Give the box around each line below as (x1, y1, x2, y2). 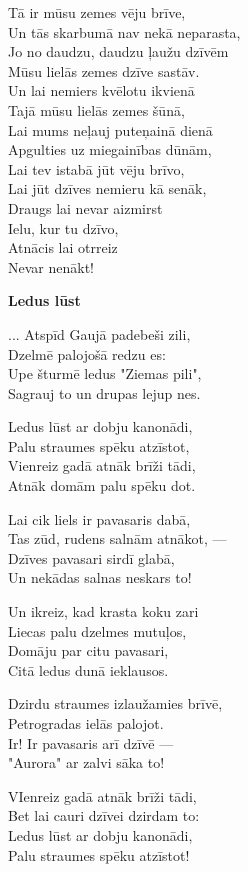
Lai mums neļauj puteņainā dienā (8, 119, 213, 140)
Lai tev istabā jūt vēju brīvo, (8, 158, 185, 179)
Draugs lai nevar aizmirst (8, 197, 163, 218)
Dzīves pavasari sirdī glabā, (8, 547, 175, 568)
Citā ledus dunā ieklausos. (8, 659, 169, 680)
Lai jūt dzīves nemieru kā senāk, (8, 178, 207, 199)
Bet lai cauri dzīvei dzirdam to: (8, 805, 200, 826)
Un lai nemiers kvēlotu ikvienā (8, 80, 195, 101)
